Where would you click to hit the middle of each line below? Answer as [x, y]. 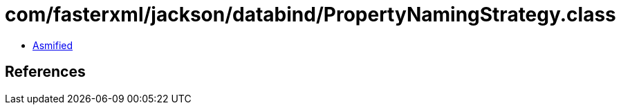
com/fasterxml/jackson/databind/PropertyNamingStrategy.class [310, 15]
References [45, 72]
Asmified [53, 45]
